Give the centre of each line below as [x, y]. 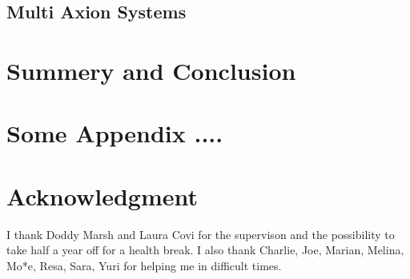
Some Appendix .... [115, 133]
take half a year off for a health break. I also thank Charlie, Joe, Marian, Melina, [205, 250]
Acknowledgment [102, 195]
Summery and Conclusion [151, 70]
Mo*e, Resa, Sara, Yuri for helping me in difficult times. [144, 265]
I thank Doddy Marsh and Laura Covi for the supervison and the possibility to [201, 234]
